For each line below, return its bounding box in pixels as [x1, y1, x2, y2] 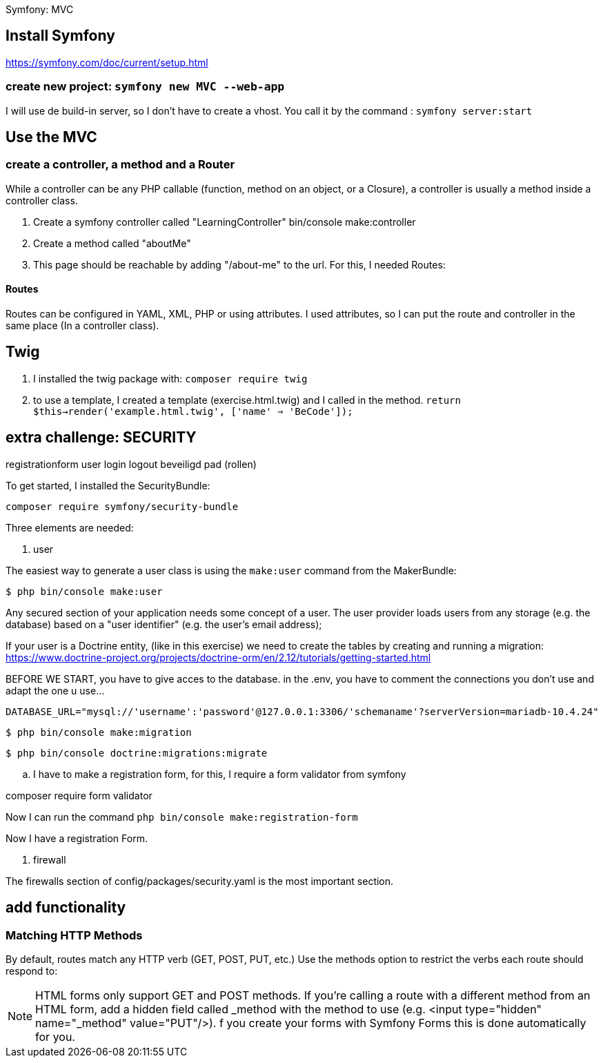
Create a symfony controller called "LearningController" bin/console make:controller [33, 215, 416, 228]
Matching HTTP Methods [6, 928, 143, 942]
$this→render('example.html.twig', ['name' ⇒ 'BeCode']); [33, 405, 353, 417]
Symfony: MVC [6, 3, 74, 15]
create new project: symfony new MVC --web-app [6, 79, 285, 94]
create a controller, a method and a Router [6, 157, 235, 172]
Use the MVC [6, 128, 97, 146]
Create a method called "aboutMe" [33, 237, 191, 249]
